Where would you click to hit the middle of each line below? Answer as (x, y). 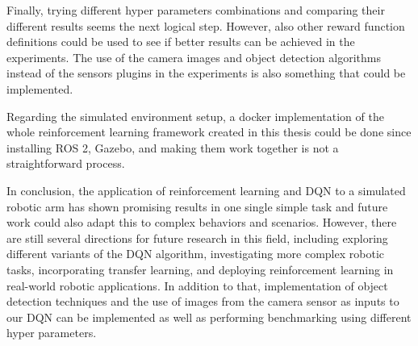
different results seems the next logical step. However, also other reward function (206, 25)
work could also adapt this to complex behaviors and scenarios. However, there (202, 222)
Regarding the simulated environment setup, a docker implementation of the (195, 116)
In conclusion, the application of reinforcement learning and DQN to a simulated (206, 190)
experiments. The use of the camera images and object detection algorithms (194, 57)
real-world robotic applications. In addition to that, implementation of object (197, 285)
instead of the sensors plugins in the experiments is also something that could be (206, 73)
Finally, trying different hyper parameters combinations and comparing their (196, 10)
